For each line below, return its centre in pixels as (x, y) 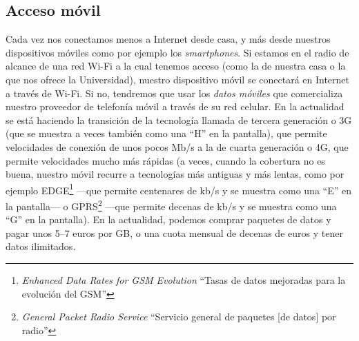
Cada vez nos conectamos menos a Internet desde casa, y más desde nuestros (168, 39)
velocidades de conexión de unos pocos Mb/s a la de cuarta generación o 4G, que (177, 146)
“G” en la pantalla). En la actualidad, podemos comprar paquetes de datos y (168, 219)
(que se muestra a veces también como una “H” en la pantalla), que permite (166, 133)
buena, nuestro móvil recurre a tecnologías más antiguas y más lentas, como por (175, 174)
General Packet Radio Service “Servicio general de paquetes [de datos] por (179, 317)
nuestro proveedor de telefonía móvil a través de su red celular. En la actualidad (175, 106)
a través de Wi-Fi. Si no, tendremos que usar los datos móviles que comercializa (174, 93)
